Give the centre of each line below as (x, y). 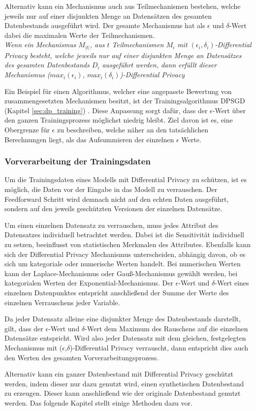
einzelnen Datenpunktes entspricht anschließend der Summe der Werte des (117, 292)
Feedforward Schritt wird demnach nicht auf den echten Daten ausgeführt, (117, 199)
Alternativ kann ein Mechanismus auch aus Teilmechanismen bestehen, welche (123, 6)
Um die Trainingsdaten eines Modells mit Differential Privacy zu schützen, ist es (126, 179)
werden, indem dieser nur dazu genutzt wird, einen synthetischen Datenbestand (124, 383)
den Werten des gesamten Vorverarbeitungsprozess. (82, 357)
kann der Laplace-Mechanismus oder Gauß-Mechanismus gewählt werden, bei (121, 273)
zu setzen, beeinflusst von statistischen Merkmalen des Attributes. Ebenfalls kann (128, 244)
